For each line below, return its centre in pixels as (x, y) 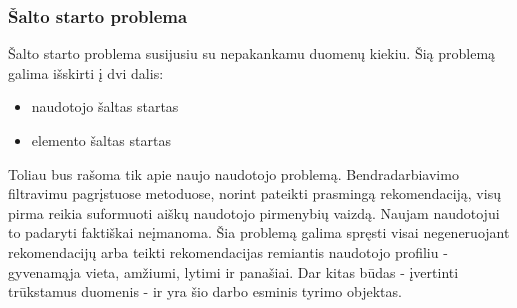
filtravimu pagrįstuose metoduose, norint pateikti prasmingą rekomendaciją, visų (254, 193)
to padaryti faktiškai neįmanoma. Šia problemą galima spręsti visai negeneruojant (259, 232)
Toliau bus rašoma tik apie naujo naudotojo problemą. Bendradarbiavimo (233, 173)
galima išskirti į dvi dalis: (86, 72)
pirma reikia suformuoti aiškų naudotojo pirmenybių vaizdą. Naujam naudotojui (254, 212)
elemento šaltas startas (101, 140)
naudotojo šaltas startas (105, 106)
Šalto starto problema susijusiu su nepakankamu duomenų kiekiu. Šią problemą (252, 53)
